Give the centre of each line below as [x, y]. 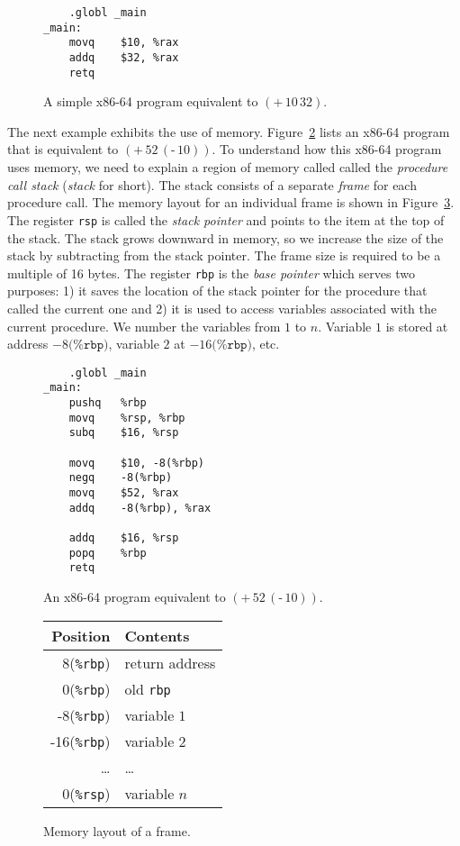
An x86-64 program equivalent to [135, 596]
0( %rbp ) [86, 688]
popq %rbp [108, 553]
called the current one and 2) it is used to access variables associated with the [222, 308]
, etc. [266, 344]
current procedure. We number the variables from [144, 326]
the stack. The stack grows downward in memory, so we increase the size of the [225, 237]
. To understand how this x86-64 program [327, 149]
